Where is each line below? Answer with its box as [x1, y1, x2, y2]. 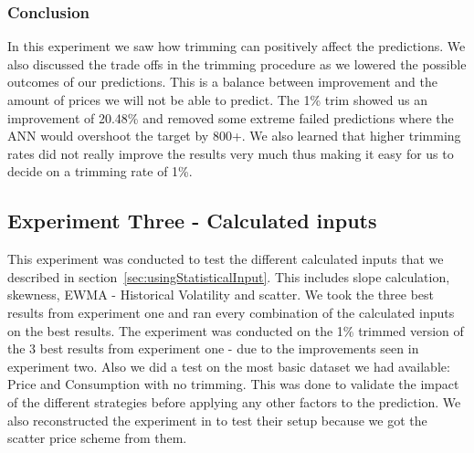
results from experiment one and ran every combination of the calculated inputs [7, 302, 455, 321]
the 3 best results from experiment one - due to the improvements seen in [7, 339, 419, 358]
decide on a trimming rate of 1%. [7, 162, 193, 181]
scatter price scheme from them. [7, 428, 187, 448]
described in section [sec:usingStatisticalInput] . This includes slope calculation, [7, 267, 450, 286]
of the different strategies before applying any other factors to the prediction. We [7, 392, 461, 411]
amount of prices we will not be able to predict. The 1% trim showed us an [7, 90, 427, 109]
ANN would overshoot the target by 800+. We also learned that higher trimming [7, 126, 461, 145]
